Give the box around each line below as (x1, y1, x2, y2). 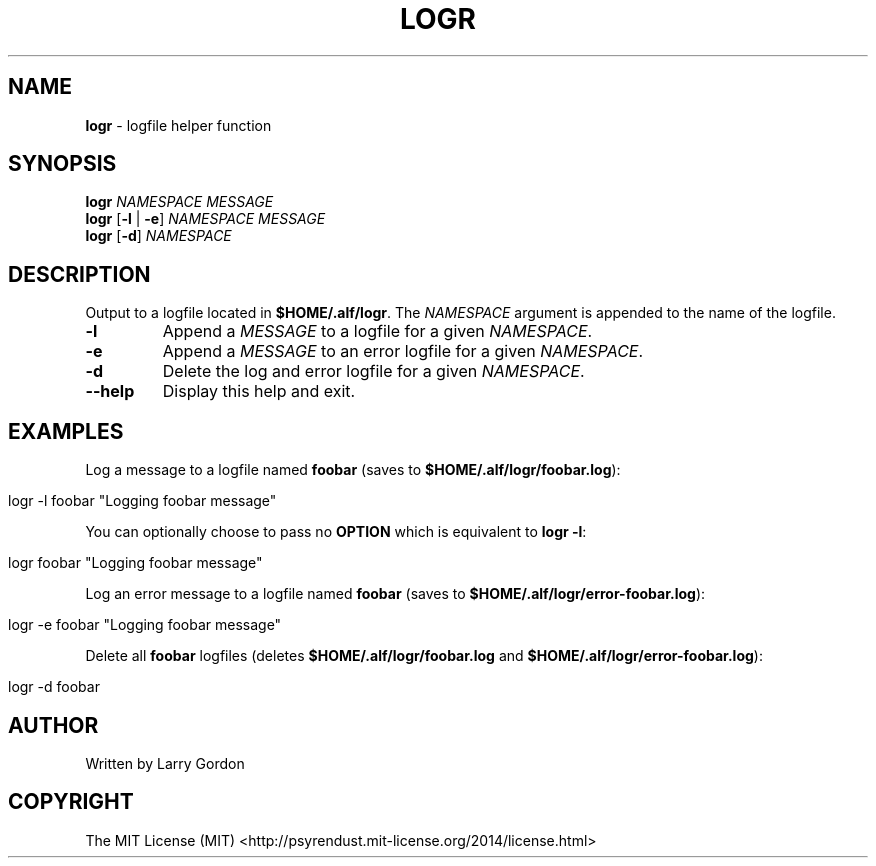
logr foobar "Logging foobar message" (8, 554, 263, 572)
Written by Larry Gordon (85, 754, 245, 772)
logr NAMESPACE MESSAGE (85, 193, 274, 211)
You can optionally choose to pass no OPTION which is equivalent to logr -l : (85, 523, 587, 541)
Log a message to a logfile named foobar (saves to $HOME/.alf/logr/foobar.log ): (85, 461, 621, 479)
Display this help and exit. (162, 381, 356, 402)
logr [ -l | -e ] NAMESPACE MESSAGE (85, 210, 326, 228)
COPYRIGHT (8, 789, 134, 815)
